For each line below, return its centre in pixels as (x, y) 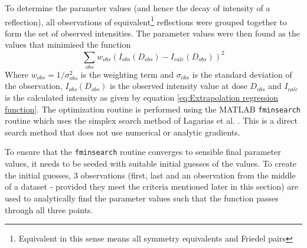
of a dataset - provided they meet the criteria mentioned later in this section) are (151, 186)
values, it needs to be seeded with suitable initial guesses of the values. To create (151, 163)
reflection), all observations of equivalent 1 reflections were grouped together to (146, 21)
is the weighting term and (127, 74)
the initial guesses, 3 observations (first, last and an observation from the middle (150, 175)
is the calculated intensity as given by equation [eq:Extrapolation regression (142, 97)
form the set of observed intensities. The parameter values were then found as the (152, 33)
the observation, (34, 86)
